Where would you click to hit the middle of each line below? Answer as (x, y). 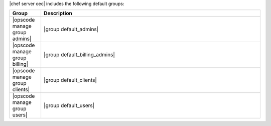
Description (58, 14)
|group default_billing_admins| (79, 55)
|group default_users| (69, 105)
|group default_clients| (70, 80)
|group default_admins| (71, 29)
